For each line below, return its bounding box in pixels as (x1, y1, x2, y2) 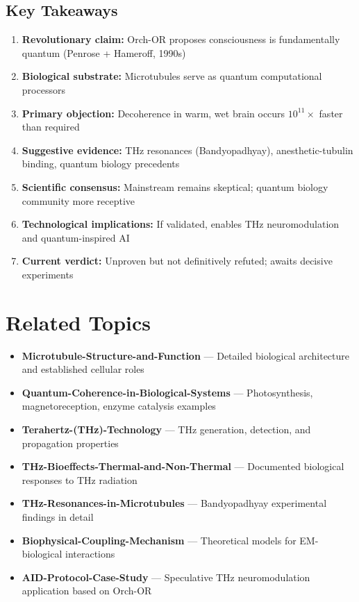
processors (22, 82, 65, 97)
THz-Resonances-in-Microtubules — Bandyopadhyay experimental (22, 496, 327, 510)
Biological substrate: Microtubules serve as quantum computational (22, 69, 322, 83)
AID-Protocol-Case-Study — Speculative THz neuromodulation (22, 569, 310, 584)
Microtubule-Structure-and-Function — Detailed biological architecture (22, 348, 350, 362)
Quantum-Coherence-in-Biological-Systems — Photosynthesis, (22, 385, 313, 399)
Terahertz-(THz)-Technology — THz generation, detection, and (22, 422, 311, 437)
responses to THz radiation (22, 472, 137, 487)
